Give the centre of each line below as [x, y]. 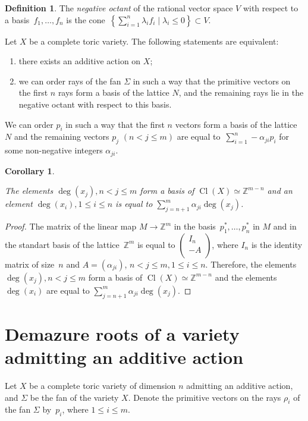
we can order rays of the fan [70, 81]
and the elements [246, 277]
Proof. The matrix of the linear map [71, 226]
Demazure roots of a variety [122, 333]
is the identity [277, 244]
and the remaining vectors [62, 136]
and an [280, 191]
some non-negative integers [54, 150]
